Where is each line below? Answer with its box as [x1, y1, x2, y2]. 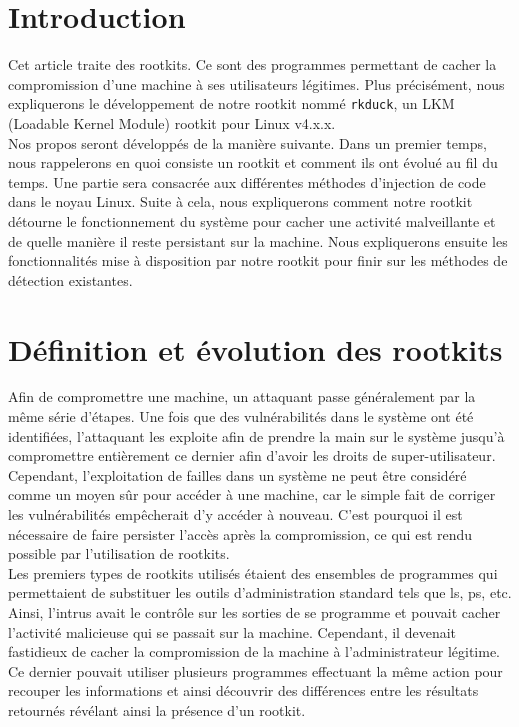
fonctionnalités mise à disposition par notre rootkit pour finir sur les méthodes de [8, 250, 508, 271]
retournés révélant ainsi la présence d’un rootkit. [8, 699, 306, 720]
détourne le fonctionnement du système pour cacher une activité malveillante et [8, 210, 496, 231]
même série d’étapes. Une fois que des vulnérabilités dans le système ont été [8, 406, 474, 427]
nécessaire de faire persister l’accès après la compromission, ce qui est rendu [8, 523, 473, 544]
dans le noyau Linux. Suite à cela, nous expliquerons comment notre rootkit [8, 191, 473, 212]
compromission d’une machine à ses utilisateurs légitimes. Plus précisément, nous [8, 73, 505, 94]
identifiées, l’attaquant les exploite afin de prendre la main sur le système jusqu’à [8, 425, 505, 446]
